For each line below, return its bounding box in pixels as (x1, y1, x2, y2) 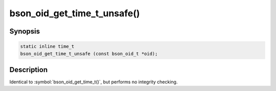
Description (9, 65, 48, 74)
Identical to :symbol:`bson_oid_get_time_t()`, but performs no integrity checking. (9, 79, 178, 85)
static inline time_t (20, 44, 75, 49)
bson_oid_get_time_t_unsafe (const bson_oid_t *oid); (20, 51, 158, 56)
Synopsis (9, 27, 40, 36)
